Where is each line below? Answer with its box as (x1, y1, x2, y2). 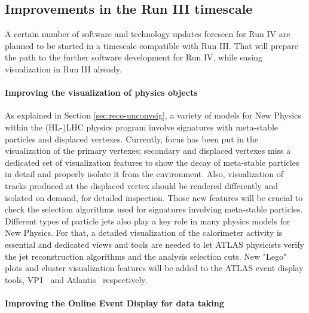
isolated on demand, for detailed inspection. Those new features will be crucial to (5, 191, 303, 203)
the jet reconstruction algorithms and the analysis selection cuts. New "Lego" (5, 250, 287, 262)
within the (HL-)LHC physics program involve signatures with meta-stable (5, 120, 279, 133)
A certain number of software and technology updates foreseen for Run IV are (5, 28, 290, 40)
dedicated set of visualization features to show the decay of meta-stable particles (5, 156, 299, 168)
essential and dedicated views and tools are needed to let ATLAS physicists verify (5, 238, 304, 250)
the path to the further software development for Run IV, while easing (5, 51, 263, 63)
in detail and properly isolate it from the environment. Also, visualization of (5, 168, 283, 180)
